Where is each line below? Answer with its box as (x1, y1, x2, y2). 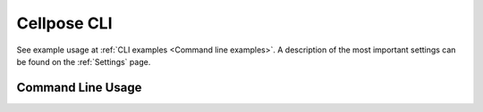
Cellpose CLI (16, 13, 113, 33)
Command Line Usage (16, 80, 142, 95)
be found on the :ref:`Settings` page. (16, 56, 151, 67)
